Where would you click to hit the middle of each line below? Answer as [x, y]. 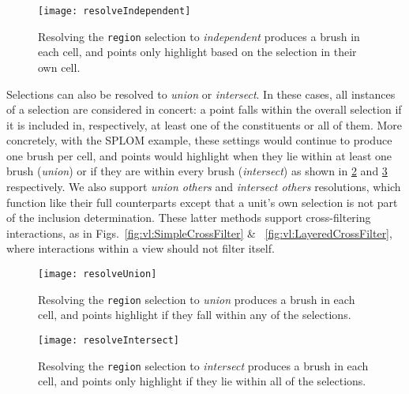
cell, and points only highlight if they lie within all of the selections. [202, 381]
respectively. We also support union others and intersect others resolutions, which [204, 187]
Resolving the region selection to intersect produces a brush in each [203, 365]
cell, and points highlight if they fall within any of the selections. [195, 315]
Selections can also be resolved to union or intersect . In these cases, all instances [201, 94]
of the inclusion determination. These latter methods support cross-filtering [189, 218]
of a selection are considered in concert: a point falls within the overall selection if [204, 109]
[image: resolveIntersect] [109, 340]
